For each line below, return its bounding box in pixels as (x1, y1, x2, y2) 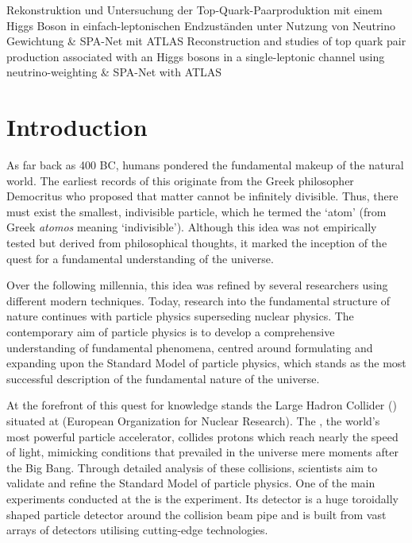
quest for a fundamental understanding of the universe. (6, 250, 274, 266)
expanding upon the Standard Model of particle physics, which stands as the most (6, 355, 406, 371)
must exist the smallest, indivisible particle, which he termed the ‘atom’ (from (6, 203, 387, 219)
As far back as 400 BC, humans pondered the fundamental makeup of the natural (6, 157, 404, 173)
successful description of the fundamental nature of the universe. (6, 370, 320, 386)
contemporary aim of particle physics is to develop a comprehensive (6, 324, 335, 340)
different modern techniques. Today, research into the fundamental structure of (6, 292, 391, 308)
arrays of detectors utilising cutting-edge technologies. (6, 522, 268, 538)
